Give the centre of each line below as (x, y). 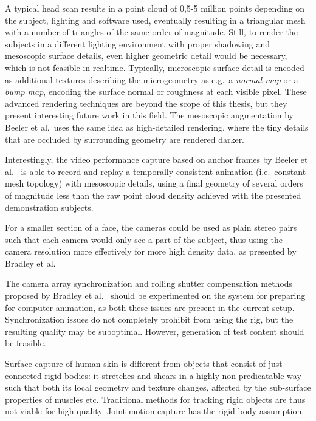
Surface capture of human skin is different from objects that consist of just (144, 364)
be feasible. (26, 343)
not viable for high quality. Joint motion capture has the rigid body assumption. (155, 411)
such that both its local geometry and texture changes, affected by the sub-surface (158, 387)
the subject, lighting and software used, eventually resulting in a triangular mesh (155, 20)
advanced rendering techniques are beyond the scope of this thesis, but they (146, 103)
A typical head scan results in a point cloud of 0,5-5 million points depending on (155, 8)
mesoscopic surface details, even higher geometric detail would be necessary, (146, 56)
